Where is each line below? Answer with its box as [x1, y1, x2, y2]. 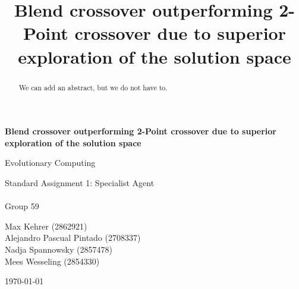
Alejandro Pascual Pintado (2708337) [5, 231, 141, 244]
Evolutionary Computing [5, 156, 96, 169]
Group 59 [5, 200, 39, 212]
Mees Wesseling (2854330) [5, 255, 100, 267]
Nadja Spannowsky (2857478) [5, 243, 112, 255]
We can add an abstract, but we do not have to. [18, 82, 168, 92]
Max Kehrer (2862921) [5, 219, 87, 232]
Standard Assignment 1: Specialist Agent [5, 176, 155, 189]
